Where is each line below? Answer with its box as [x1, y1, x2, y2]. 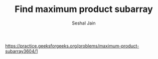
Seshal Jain [72, 20, 96, 26]
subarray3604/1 [5, 48, 38, 54]
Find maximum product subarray [14, 3, 153, 15]
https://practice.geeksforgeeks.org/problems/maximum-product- [5, 42, 140, 48]
